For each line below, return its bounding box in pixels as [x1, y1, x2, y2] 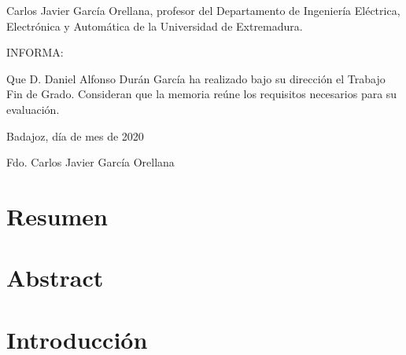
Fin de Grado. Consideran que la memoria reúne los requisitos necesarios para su [6, 86, 397, 102]
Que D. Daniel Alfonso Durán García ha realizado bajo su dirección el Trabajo [6, 70, 386, 86]
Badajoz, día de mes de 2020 [6, 127, 144, 144]
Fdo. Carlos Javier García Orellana [6, 154, 175, 170]
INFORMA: [6, 44, 64, 60]
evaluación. [6, 101, 60, 117]
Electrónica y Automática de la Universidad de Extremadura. [6, 17, 303, 34]
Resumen [6, 199, 108, 232]
